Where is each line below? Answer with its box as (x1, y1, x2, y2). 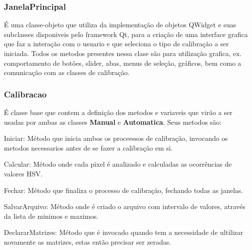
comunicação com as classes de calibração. (4, 67, 130, 77)
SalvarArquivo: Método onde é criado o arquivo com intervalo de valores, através (4, 201, 246, 212)
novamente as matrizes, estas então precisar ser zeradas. (4, 236, 171, 247)
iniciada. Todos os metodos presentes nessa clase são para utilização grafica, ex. (4, 48, 242, 58)
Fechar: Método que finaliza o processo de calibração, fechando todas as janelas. (4, 185, 243, 195)
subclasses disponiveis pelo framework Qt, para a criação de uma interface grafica (4, 29, 248, 39)
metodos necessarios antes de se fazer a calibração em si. (4, 142, 173, 153)
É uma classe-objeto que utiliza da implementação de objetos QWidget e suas (4, 19, 236, 30)
